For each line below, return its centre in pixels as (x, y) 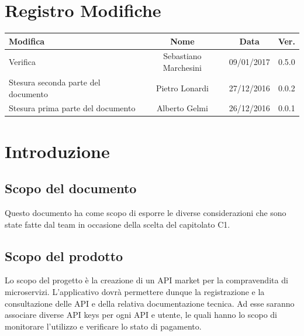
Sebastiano (182, 56)
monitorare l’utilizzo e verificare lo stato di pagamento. (103, 326)
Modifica (27, 41)
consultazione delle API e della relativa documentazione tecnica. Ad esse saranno (150, 303)
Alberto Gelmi (182, 108)
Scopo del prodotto (64, 256)
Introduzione (57, 151)
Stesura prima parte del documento (72, 108)
